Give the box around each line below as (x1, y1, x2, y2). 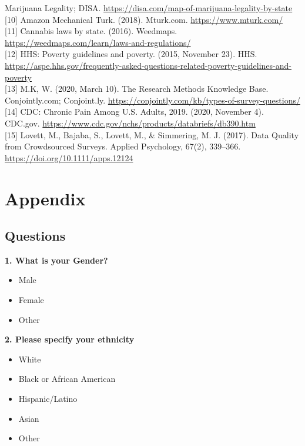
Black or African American (18, 372, 116, 385)
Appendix (5, 186, 86, 210)
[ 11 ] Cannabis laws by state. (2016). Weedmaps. (5, 25, 177, 37)
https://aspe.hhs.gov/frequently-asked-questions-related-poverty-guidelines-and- (5, 59, 291, 71)
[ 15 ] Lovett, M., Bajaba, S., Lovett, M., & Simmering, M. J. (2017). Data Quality (5, 128, 299, 141)
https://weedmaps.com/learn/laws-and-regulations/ (5, 36, 191, 48)
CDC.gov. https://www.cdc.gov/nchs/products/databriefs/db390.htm (5, 117, 256, 129)
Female (18, 294, 44, 306)
